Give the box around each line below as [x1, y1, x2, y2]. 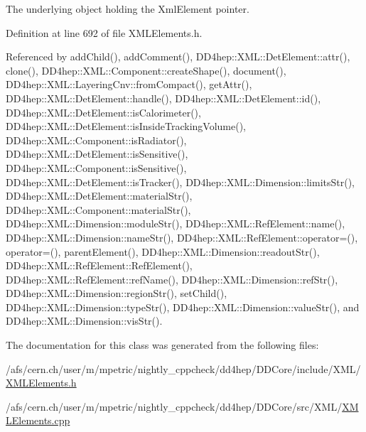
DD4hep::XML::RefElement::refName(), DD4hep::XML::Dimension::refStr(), [6, 271, 338, 286]
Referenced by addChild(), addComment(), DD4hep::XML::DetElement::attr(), [6, 49, 350, 64]
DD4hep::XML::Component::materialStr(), [6, 202, 191, 217]
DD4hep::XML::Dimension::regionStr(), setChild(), [6, 286, 227, 301]
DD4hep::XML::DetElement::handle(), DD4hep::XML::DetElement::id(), [6, 90, 321, 105]
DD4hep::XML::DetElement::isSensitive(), [6, 146, 188, 161]
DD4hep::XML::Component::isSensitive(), [6, 160, 187, 175]
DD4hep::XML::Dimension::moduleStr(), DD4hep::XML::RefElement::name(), [6, 216, 345, 231]
